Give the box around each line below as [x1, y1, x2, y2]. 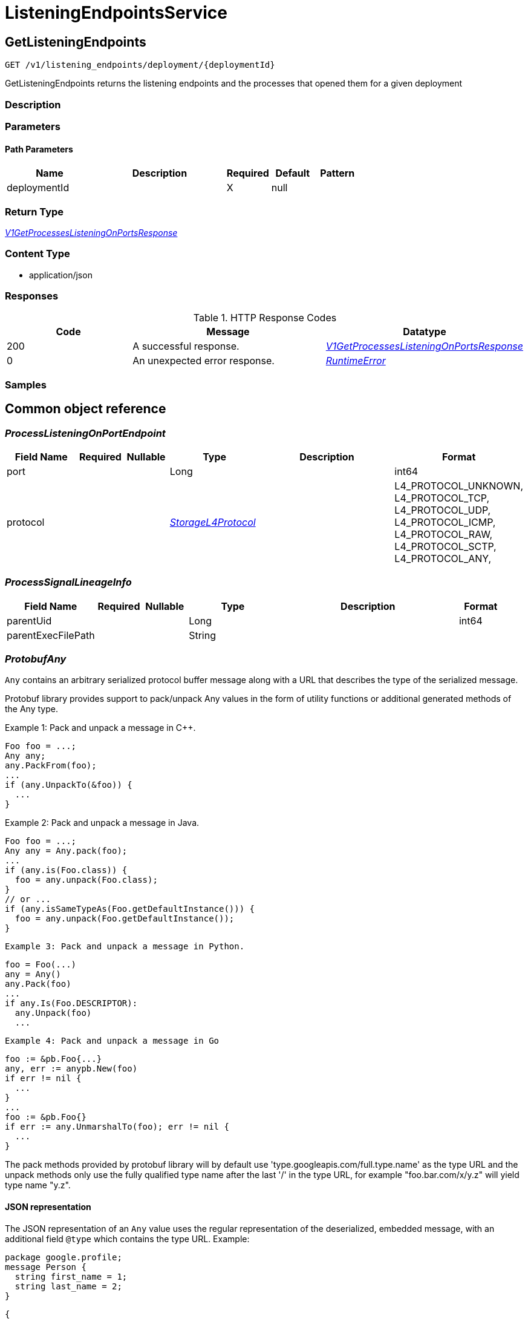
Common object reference [5, 401, 166, 417]
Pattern [320, 167, 355, 180]
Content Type [5, 247, 70, 260]
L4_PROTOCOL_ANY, [394, 552, 492, 565]
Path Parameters [5, 143, 73, 154]
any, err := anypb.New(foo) [5, 1064, 138, 1074]
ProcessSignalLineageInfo [5, 576, 132, 589]
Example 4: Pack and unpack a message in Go [5, 1036, 220, 1046]
